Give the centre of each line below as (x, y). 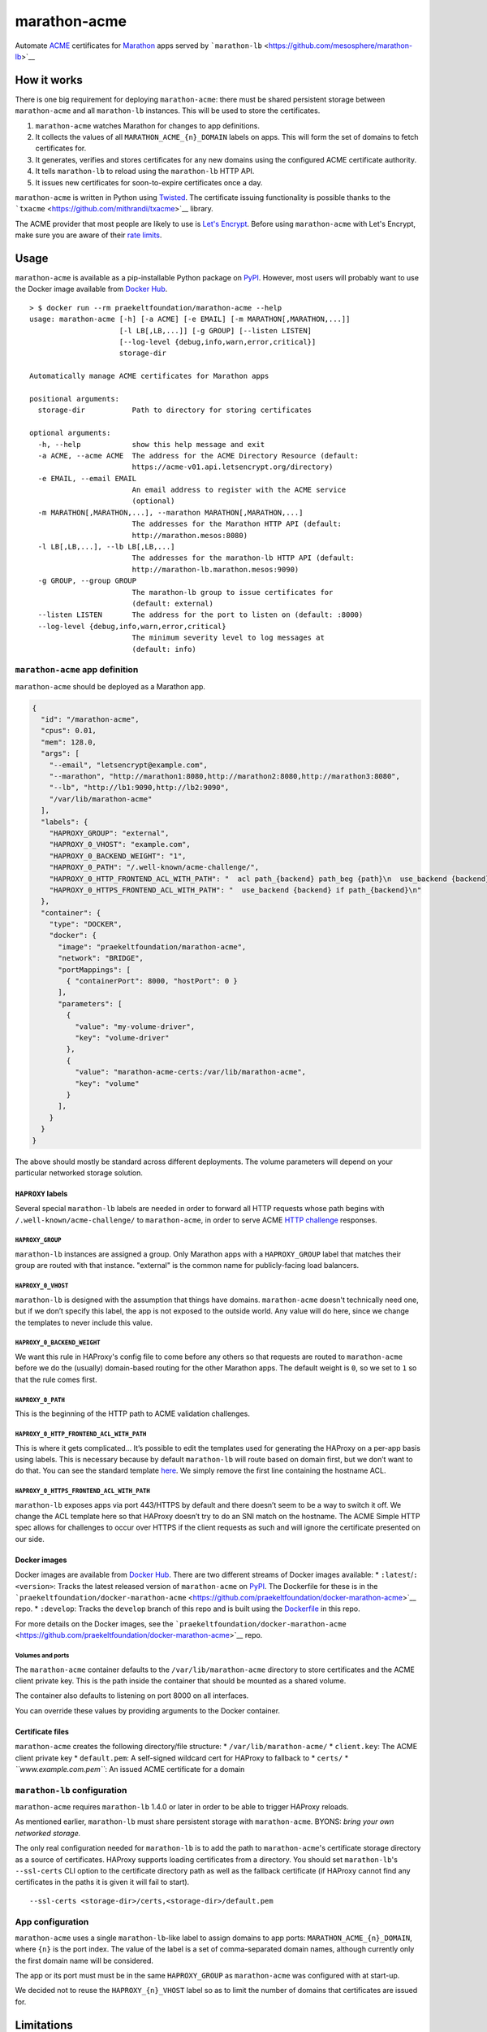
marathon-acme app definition (77, 670)
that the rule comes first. (56, 1379)
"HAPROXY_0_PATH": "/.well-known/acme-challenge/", (154, 867)
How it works (49, 80)
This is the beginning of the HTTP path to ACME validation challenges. (133, 1413)
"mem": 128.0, (69, 742)
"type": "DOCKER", (86, 924)
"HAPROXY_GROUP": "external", (109, 833)
